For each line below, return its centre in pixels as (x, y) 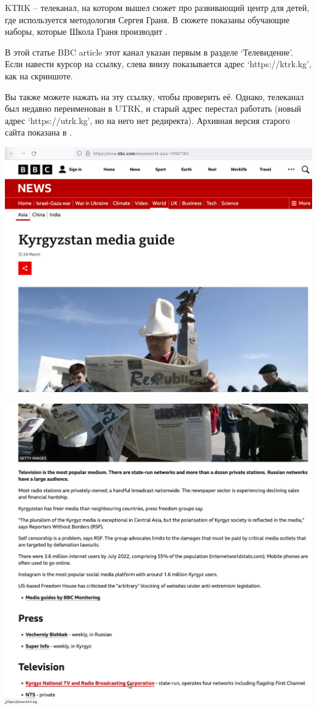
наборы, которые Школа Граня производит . (86, 31)
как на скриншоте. (39, 75)
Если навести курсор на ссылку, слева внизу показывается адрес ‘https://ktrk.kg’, (158, 64)
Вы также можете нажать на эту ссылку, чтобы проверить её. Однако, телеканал (155, 96)
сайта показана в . (38, 132)
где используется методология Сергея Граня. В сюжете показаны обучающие (148, 19)
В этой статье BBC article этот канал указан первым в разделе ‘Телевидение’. (149, 52)
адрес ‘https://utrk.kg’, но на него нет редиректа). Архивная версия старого (148, 120)
